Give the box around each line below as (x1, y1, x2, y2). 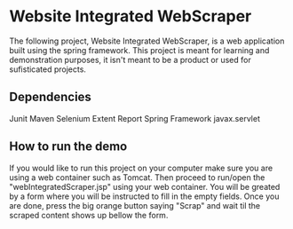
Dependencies (9, 90, 91, 105)
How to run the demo (9, 139, 128, 154)
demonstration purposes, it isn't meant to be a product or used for (9, 54, 251, 65)
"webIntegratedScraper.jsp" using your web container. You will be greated (9, 181, 281, 192)
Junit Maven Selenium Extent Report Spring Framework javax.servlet (9, 113, 260, 123)
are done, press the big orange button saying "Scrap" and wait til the (9, 200, 261, 210)
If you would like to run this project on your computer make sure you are (9, 162, 273, 173)
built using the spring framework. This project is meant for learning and (9, 44, 270, 55)
